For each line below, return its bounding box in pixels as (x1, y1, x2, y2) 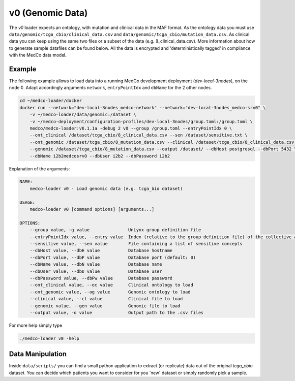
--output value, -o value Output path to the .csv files (29, 310, 204, 315)
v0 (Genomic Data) (9, 7, 88, 18)
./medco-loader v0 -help (19, 335, 80, 341)
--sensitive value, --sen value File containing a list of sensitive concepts (29, 241, 243, 246)
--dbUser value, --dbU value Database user (29, 268, 162, 274)
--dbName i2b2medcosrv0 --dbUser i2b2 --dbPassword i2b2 (29, 153, 170, 159)
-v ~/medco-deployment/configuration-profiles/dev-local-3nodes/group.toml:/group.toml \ (29, 119, 253, 124)
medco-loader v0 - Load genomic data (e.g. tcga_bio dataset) (29, 186, 183, 191)
